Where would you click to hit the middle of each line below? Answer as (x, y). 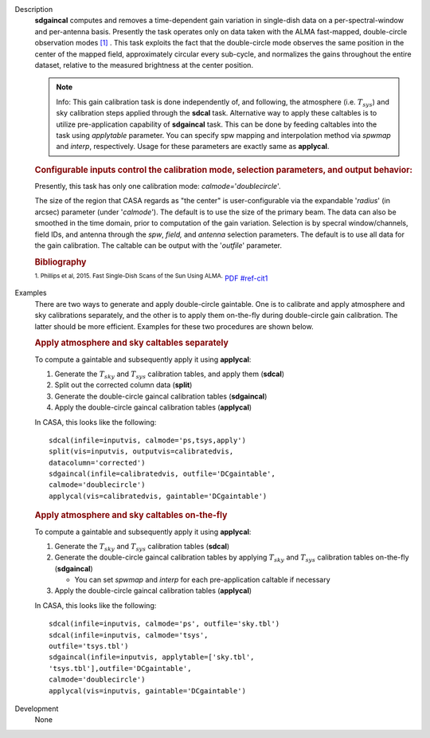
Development (37, 709)
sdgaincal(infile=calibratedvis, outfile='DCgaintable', (162, 474)
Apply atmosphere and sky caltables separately (131, 343)
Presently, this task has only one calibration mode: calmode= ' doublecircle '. (158, 186)
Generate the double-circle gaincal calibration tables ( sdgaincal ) (161, 396)
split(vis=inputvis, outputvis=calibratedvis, (141, 451)
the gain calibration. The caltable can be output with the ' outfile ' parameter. (158, 245)
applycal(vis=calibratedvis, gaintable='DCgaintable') (158, 496)
